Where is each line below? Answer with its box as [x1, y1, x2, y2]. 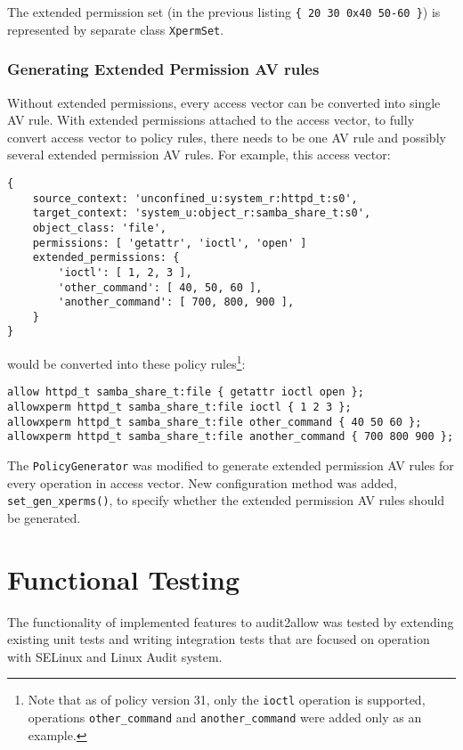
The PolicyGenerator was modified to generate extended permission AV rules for [7, 456, 454, 474]
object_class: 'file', [32, 221, 167, 234]
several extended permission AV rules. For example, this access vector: [7, 145, 391, 164]
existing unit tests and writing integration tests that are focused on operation [7, 630, 430, 648]
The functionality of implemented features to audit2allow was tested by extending [7, 612, 454, 631]
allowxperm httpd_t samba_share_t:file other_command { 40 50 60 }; [7, 415, 422, 428]
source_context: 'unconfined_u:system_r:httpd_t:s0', [32, 192, 358, 205]
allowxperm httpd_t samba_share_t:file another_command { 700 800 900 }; [7, 430, 454, 444]
